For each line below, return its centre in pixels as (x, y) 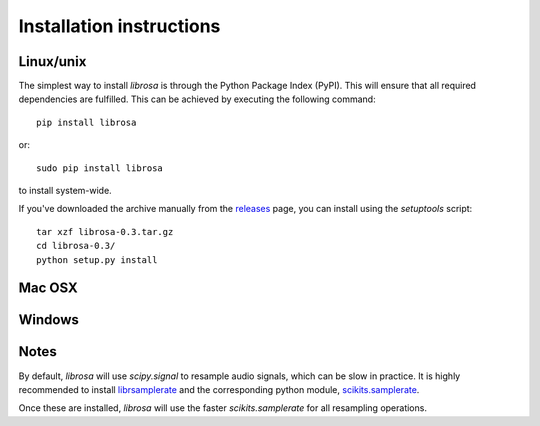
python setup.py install (97, 259)
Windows (48, 320)
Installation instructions (119, 26)
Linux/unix (52, 61)
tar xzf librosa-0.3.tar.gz (105, 231)
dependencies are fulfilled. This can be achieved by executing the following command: (197, 99)
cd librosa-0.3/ (76, 246)
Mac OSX (48, 288)
